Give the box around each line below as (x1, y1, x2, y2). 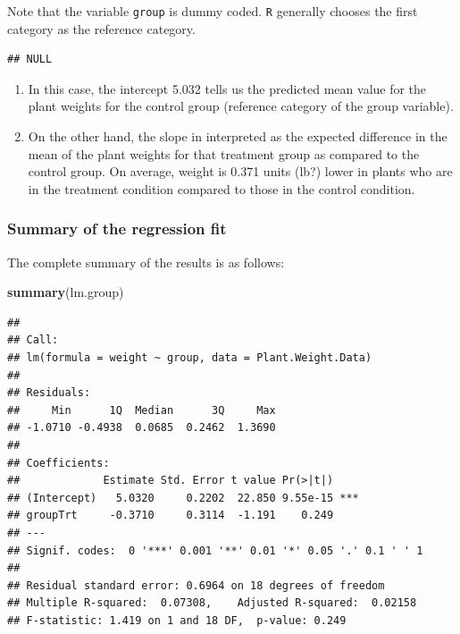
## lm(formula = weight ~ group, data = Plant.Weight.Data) (7, 351, 372, 364)
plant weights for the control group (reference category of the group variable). (28, 97, 454, 115)
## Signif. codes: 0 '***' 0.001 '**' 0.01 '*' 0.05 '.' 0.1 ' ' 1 (7, 544, 423, 557)
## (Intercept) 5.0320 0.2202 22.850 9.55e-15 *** (7, 491, 359, 504)
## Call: (7, 334, 59, 347)
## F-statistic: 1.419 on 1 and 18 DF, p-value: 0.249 (7, 613, 347, 627)
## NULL (7, 53, 53, 66)
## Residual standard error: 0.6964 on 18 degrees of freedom (7, 579, 385, 592)
